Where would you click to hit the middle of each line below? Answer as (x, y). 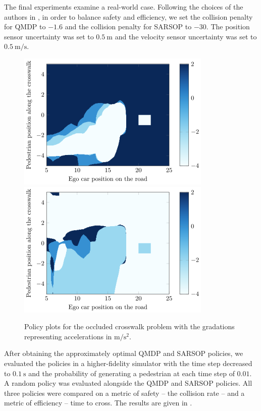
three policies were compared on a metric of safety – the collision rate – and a (124, 393)
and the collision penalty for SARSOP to (128, 27)
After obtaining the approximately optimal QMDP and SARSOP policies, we (124, 353)
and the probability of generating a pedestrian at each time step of (132, 373)
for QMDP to (25, 27)
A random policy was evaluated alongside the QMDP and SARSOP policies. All (128, 383)
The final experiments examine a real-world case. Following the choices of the (124, 7)
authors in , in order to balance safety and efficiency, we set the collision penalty (128, 16)
